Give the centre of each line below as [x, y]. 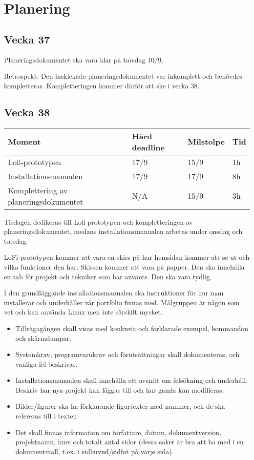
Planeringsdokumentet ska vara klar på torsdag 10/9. [84, 59]
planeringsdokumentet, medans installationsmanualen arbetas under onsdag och [123, 231]
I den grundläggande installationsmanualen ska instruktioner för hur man [114, 293]
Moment [24, 142]
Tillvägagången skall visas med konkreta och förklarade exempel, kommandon [132, 328]
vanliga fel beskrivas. [46, 364]
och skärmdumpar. [43, 338]
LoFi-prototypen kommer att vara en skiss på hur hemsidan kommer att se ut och [127, 257]
